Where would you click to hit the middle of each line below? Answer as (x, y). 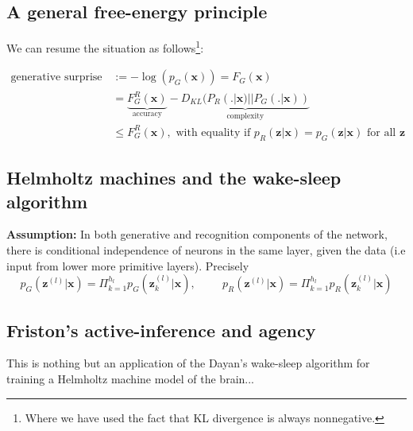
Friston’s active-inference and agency (161, 330)
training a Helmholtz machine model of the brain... (130, 378)
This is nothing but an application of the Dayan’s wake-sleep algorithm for (188, 363)
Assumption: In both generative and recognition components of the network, (197, 234)
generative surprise (56, 78)
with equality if (213, 132)
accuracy (147, 113)
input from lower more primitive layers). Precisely (128, 265)
